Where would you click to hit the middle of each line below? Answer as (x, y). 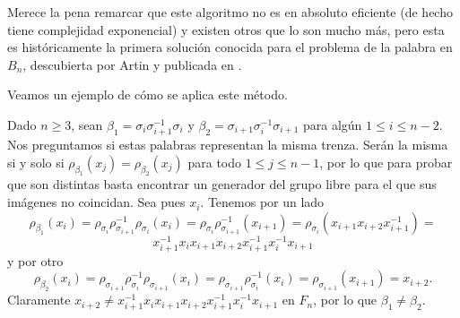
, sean (87, 124)
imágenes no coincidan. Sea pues (96, 202)
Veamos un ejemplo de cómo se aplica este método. (148, 95)
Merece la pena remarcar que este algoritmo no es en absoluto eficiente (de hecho (230, 12)
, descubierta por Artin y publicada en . (132, 64)
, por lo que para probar (386, 162)
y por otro (35, 260)
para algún (332, 124)
